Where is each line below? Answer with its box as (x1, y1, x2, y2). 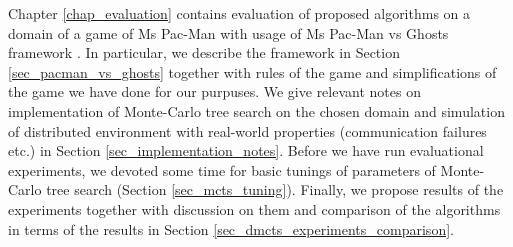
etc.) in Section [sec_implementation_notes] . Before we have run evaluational (8, 140, 484, 161)
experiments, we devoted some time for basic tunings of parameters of (8, 159, 436, 180)
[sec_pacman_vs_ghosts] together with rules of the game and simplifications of (8, 61, 497, 82)
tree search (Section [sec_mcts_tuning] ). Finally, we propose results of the (46, 179, 504, 200)
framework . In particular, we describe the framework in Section (8, 42, 400, 63)
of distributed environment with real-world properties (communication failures (8, 120, 487, 141)
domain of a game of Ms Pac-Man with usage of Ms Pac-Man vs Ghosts (8, 22, 449, 43)
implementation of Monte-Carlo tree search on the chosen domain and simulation (8, 100, 505, 121)
